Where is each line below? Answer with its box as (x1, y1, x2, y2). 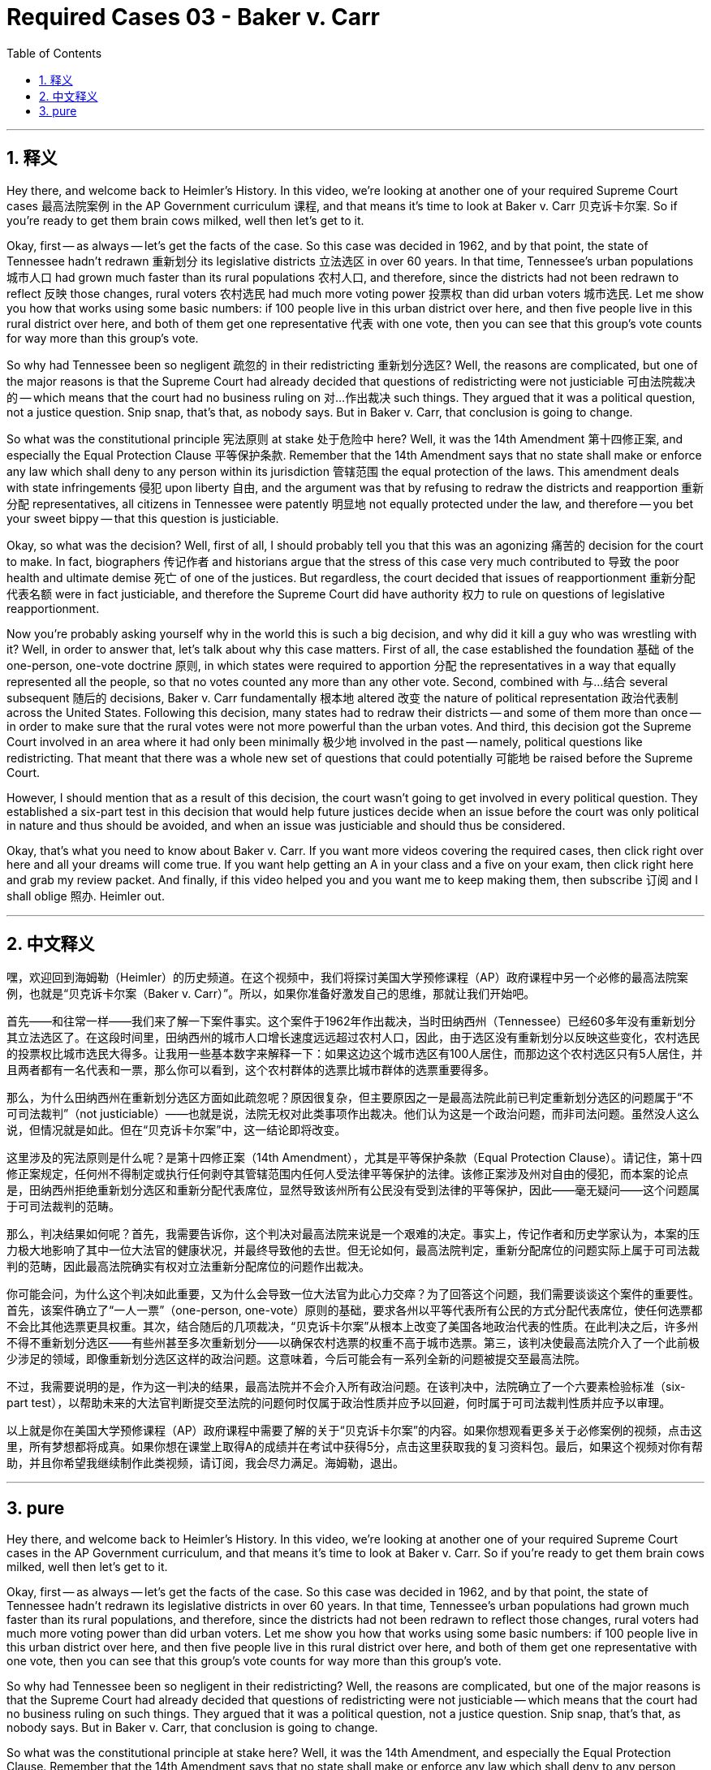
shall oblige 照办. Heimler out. (6, 888, 165, 903)
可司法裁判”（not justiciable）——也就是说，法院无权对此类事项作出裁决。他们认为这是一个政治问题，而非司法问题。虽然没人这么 (6, 1107, 700, 1121)
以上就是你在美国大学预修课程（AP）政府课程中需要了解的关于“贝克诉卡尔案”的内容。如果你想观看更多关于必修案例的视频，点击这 (6, 1423, 702, 1438)
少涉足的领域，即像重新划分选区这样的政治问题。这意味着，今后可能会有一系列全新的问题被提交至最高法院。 (6, 1352, 586, 1366)
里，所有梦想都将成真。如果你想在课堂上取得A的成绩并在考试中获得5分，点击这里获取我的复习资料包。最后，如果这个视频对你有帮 (6, 1440, 703, 1454)
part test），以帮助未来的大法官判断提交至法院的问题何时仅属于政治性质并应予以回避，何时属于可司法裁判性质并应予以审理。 (6, 1396, 671, 1410)
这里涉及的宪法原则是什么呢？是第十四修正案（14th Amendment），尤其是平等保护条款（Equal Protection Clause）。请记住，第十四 (6, 1150, 703, 1165)
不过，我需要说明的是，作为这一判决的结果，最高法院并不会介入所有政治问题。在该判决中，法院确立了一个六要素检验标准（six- (6, 1379, 686, 1394)
